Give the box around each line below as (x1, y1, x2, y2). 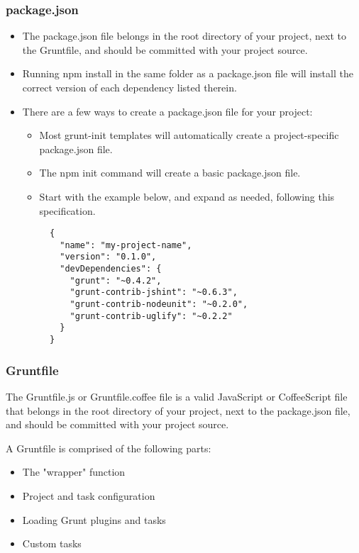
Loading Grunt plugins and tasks (22, 512, 166, 527)
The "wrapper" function (22, 464, 126, 479)
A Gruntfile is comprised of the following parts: (6, 440, 211, 455)
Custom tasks (22, 536, 82, 551)
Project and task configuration (22, 488, 155, 503)
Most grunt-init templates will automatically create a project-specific (39, 128, 339, 143)
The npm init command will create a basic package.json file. (39, 165, 301, 180)
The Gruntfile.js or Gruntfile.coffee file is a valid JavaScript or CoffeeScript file (6, 389, 348, 403)
